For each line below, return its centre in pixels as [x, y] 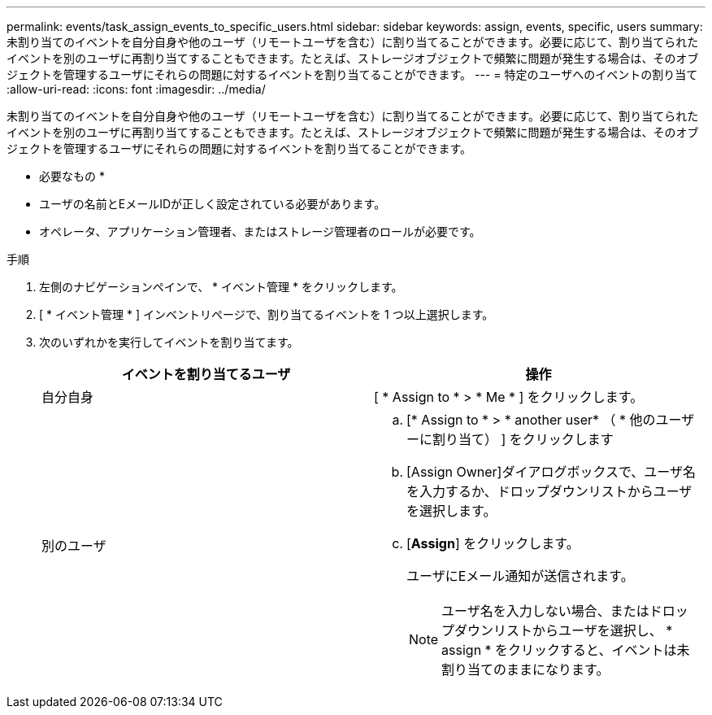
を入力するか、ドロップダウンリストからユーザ [549, 491]
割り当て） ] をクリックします [523, 439]
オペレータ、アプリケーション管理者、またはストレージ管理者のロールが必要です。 [260, 231]
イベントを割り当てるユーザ [206, 374]
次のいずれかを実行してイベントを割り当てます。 [169, 342]
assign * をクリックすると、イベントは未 [566, 650]
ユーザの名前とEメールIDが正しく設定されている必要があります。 [213, 204]
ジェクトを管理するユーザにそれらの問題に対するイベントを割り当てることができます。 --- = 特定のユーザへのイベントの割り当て [352, 74]
